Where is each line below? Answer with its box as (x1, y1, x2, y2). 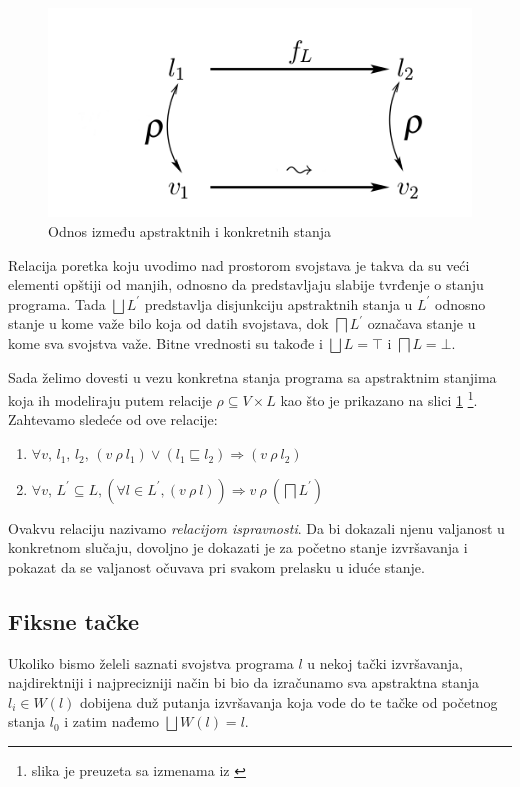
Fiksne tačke (8, 605, 140, 636)
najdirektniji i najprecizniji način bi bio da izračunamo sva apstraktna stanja (8, 672, 480, 693)
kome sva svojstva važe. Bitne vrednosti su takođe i (8, 333, 323, 354)
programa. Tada (8, 293, 106, 314)
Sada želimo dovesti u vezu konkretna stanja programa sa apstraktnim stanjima (8, 366, 497, 387)
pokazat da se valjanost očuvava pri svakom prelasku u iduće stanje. (8, 556, 425, 577)
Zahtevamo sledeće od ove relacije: (8, 409, 218, 430)
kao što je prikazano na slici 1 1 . (280, 387, 478, 410)
